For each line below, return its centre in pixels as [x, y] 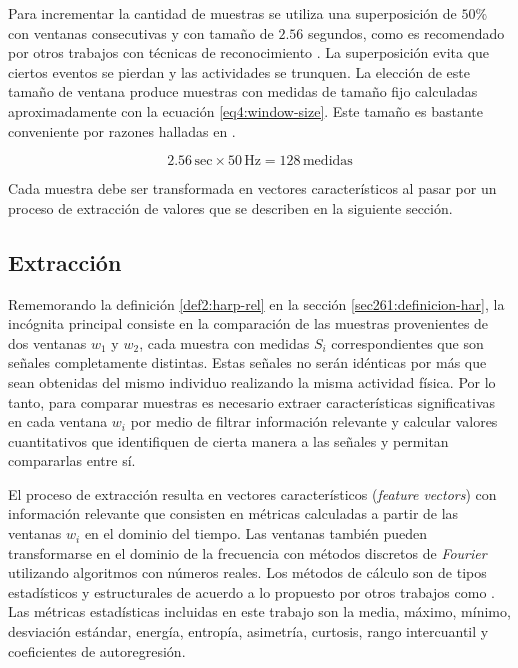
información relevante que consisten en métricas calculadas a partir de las [233, 513]
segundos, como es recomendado [406, 32]
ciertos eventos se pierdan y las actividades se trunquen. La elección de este [239, 71]
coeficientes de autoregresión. [97, 650]
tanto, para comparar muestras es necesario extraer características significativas [252, 401]
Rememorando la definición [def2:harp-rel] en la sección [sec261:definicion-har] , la [256, 303]
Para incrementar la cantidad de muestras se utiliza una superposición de [232, 13]
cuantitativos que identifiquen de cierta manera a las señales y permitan [228, 440]
